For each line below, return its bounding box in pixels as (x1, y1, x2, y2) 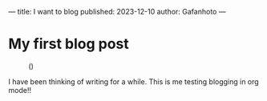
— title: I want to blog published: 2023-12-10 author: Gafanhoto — (8, 7, 226, 16)
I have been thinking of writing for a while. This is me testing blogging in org (8, 76, 259, 87)
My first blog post (8, 35, 130, 53)
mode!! (8, 85, 32, 95)
